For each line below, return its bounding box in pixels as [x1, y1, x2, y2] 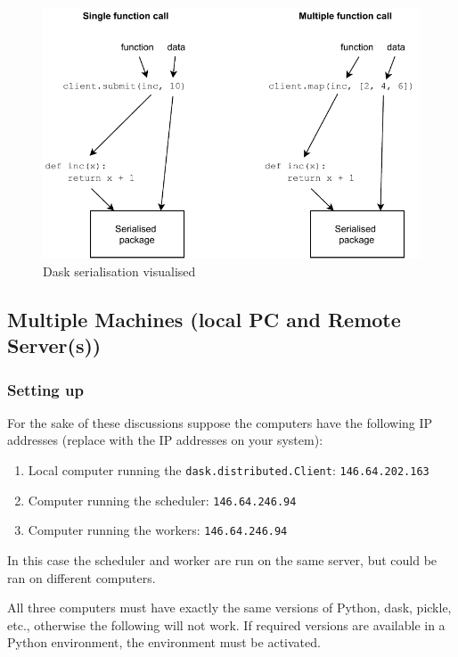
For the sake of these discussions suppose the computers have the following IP [7, 413, 433, 431]
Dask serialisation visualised [43, 261, 196, 280]
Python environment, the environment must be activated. [7, 633, 321, 652]
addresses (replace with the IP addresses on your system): [7, 431, 323, 449]
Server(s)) [7, 332, 102, 359]
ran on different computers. [7, 568, 156, 587]
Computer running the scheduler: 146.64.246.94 [28, 490, 297, 509]
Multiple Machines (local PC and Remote [7, 305, 401, 333]
